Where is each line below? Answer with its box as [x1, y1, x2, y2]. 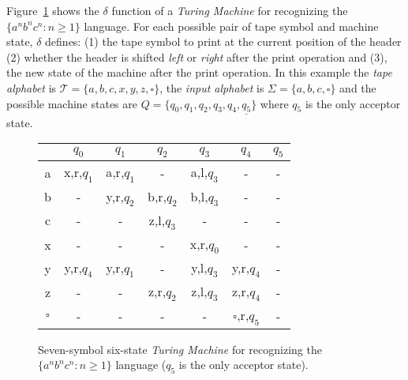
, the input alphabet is [159, 79, 264, 96]
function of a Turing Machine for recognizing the [111, 2, 348, 18]
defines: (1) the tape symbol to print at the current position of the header [45, 33, 402, 50]
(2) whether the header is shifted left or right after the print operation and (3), [6, 48, 387, 65]
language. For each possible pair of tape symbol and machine [84, 17, 379, 34]
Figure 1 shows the [6, 2, 99, 18]
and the [339, 79, 376, 96]
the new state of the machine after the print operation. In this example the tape [6, 64, 392, 81]
